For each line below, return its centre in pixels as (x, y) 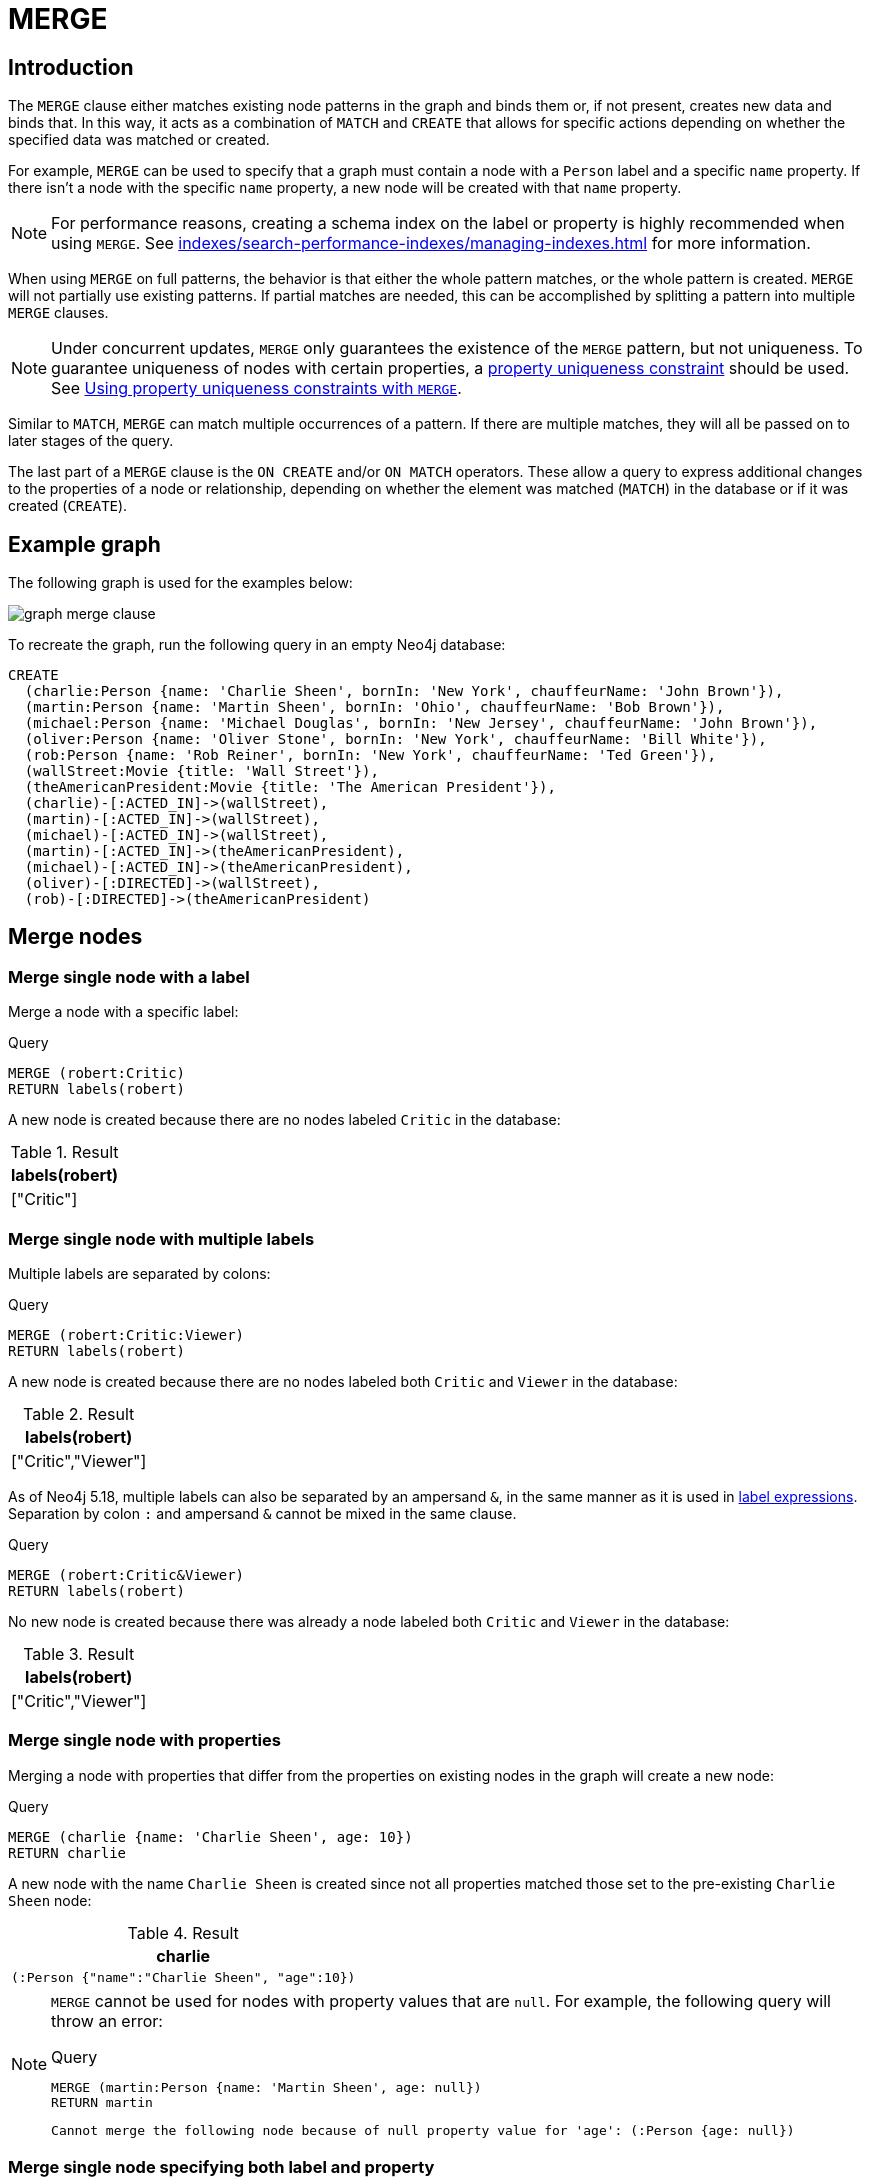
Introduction (71, 67)
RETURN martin (102, 2102)
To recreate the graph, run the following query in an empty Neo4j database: (257, 645)
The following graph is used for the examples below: (180, 583)
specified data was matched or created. (139, 140)
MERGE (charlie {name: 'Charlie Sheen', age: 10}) (210, 1836)
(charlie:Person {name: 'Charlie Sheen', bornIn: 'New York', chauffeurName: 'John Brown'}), (404, 691)
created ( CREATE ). (68, 506)
